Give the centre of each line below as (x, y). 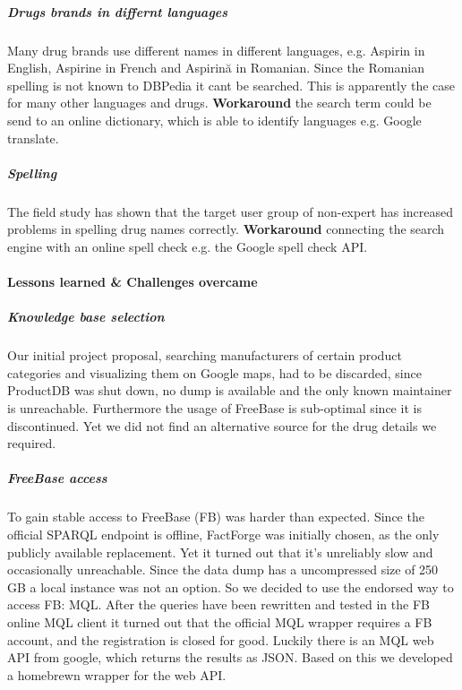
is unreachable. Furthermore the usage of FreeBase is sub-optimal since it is (214, 408)
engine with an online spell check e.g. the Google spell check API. (188, 246)
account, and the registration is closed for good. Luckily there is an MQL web (221, 639)
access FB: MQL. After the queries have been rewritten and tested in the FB (218, 604)
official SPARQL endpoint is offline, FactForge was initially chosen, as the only (223, 534)
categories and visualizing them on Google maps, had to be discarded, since (214, 372)
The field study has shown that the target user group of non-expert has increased (231, 211)
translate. (33, 138)
